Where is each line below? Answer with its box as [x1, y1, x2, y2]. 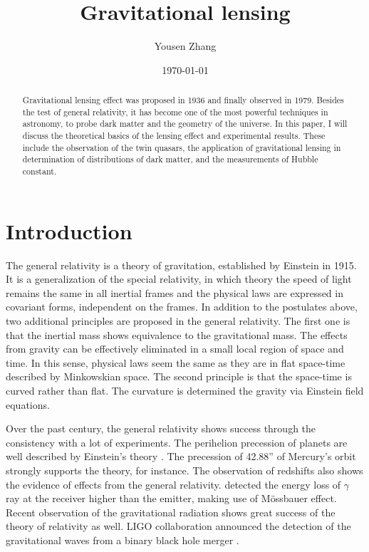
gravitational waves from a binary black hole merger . [6, 532, 239, 547]
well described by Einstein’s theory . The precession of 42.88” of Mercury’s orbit [6, 449, 356, 464]
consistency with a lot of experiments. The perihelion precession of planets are [6, 434, 348, 449]
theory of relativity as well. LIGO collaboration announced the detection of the [6, 519, 351, 533]
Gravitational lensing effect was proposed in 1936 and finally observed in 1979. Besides [22, 94, 344, 106]
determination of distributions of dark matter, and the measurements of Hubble [22, 153, 318, 165]
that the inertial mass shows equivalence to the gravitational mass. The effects [6, 327, 348, 342]
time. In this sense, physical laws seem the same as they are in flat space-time [6, 355, 345, 370]
